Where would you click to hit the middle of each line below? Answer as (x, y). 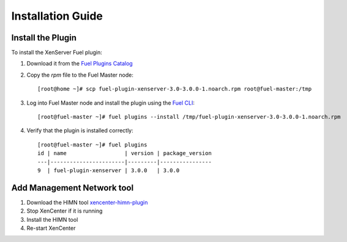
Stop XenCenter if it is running (65, 211)
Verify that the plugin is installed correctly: (80, 130)
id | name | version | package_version (125, 153)
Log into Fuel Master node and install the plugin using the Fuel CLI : (111, 103)
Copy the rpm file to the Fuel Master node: (80, 75)
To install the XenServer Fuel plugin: (57, 53)
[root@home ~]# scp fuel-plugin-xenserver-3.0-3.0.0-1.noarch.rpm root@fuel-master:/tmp (175, 89)
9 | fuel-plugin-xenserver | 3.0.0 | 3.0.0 (109, 170)
